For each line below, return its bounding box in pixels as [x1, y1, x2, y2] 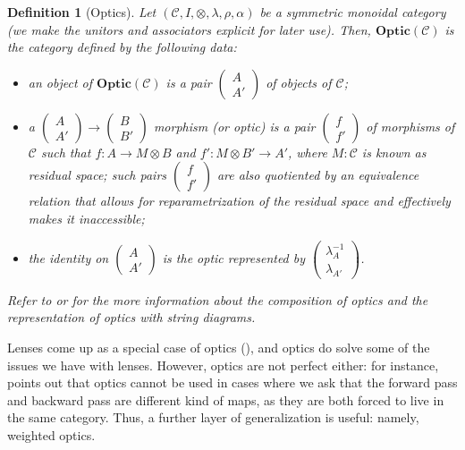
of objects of [266, 72, 332, 91]
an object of [28, 72, 93, 91]
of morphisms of [366, 116, 455, 135]
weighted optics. [7, 425, 96, 444]
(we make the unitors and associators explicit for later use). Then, [7, 20, 371, 38]
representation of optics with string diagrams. [7, 308, 256, 327]
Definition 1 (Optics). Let [7, 3, 156, 21]
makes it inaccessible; [28, 208, 145, 227]
